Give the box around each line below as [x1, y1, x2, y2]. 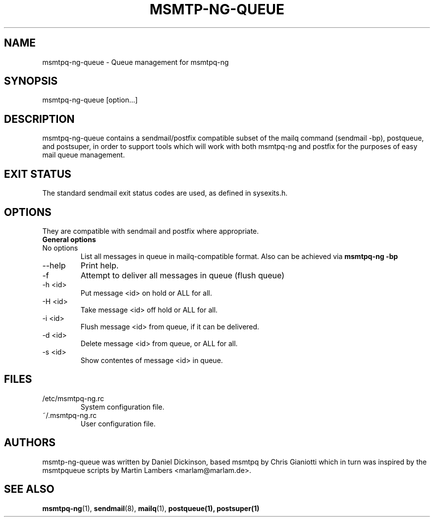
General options [42, 235, 96, 244]
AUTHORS [4, 436, 56, 449]
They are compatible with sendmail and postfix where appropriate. [42, 226, 259, 235]
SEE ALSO [4, 483, 54, 496]
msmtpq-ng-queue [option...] [42, 96, 138, 104]
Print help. [80, 260, 119, 270]
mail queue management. [42, 151, 125, 159]
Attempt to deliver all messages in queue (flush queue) [80, 270, 285, 280]
